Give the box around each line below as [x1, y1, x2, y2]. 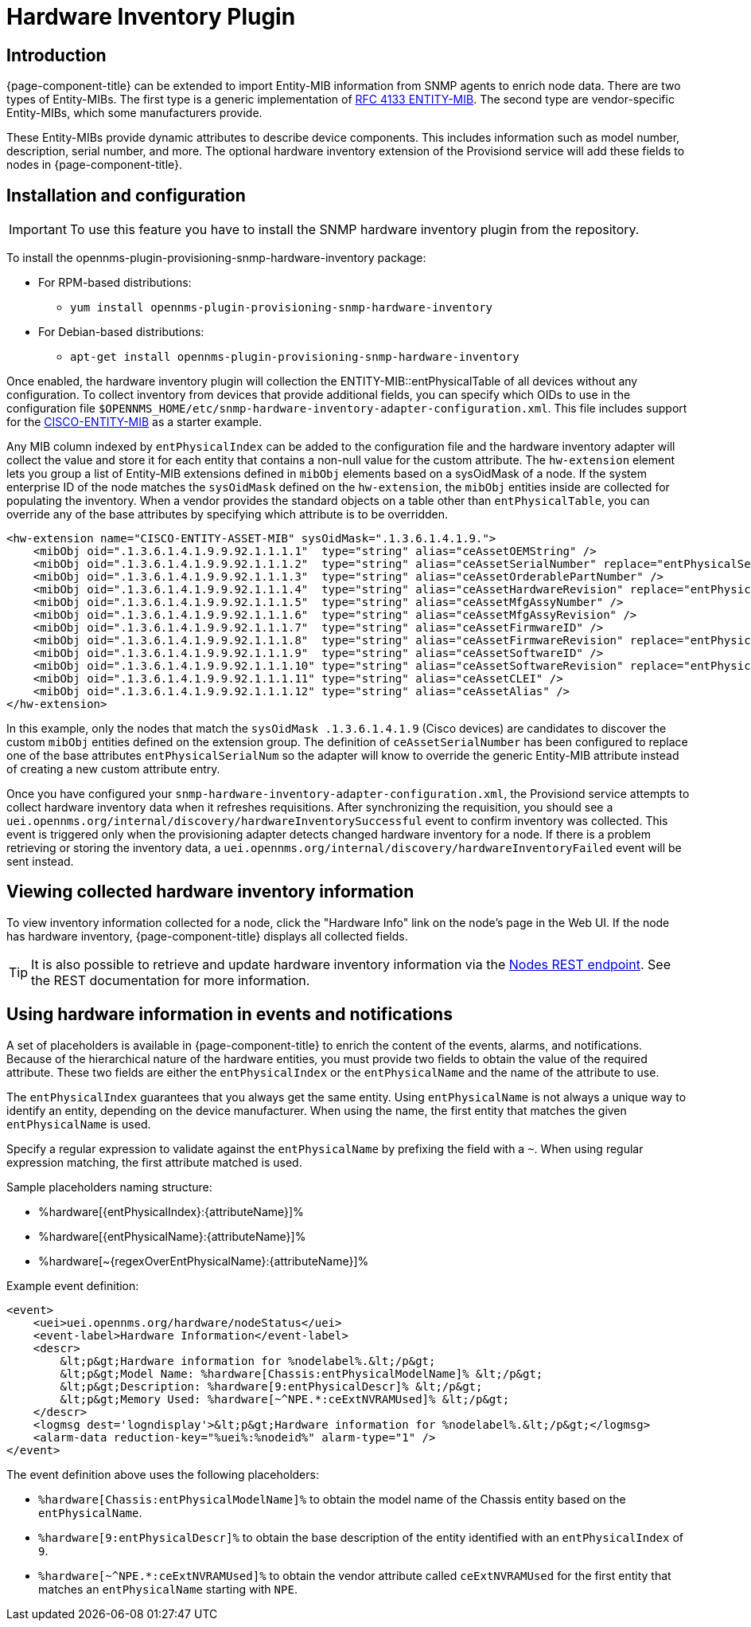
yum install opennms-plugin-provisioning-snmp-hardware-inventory [70, 301, 493, 315]
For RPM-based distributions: [38, 276, 192, 290]
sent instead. [6, 855, 74, 869]
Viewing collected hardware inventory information [6, 882, 414, 902]
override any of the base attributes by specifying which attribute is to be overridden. [6, 507, 449, 522]
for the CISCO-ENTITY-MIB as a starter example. [6, 415, 263, 429]
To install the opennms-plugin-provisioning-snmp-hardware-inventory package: [6, 251, 426, 265]
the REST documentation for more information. [31, 972, 310, 988]
